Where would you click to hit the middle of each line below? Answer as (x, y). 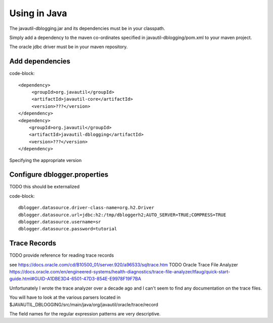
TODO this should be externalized (44, 187)
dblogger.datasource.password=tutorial (68, 229)
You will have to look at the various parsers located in (65, 297)
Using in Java (38, 13)
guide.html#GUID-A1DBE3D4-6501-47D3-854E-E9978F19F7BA (75, 279)
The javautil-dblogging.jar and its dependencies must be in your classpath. (87, 28)
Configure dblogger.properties (59, 175)
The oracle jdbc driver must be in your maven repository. (69, 47)
